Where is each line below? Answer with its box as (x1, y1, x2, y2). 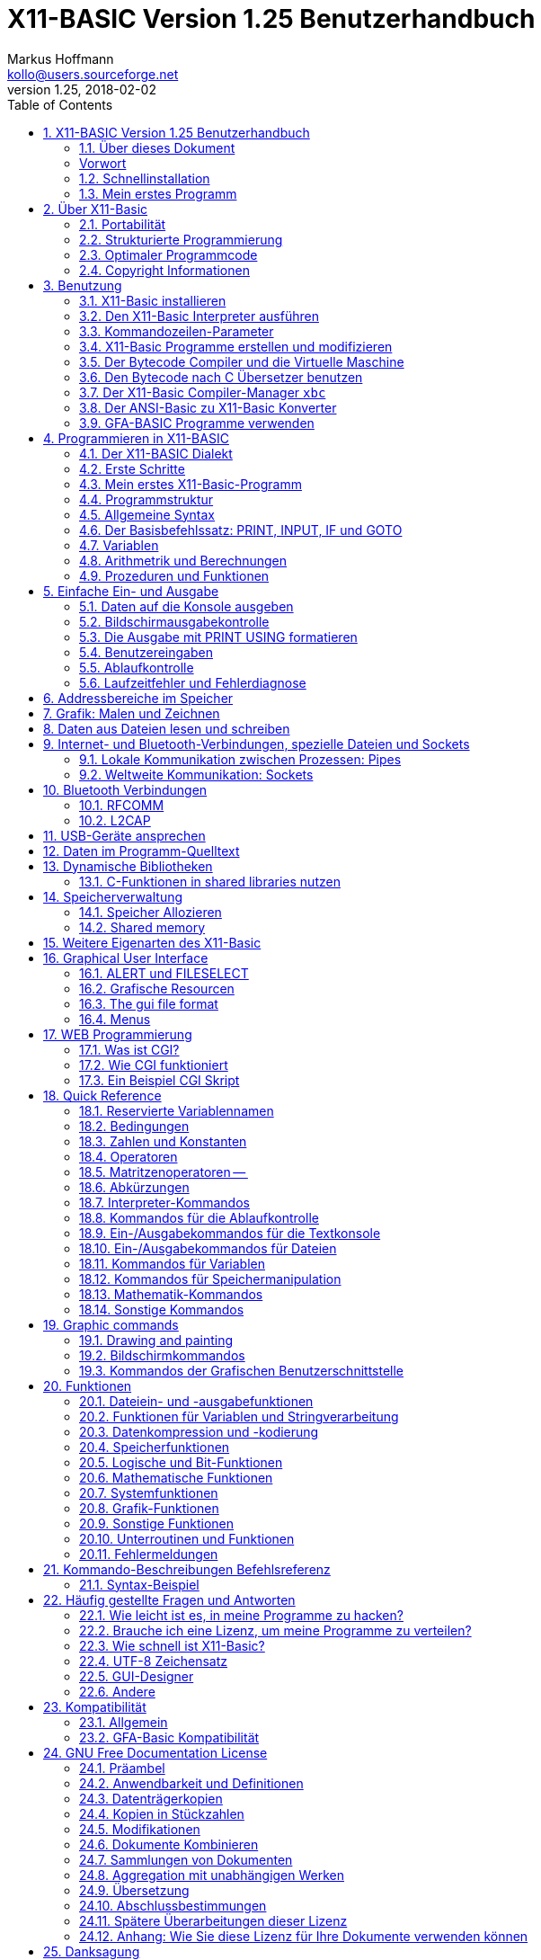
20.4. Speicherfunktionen (79, 1439, 230, 1455)
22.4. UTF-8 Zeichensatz (79, 1653, 228, 1669)
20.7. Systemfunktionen (79, 1484, 218, 1501)
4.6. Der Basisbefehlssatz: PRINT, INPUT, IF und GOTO (79, 521, 403, 538)
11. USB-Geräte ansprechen (43, 827, 206, 843)
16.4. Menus (79, 1011, 151, 1027)
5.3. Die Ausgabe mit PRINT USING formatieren (79, 628, 358, 645)
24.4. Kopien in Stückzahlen (79, 1805, 244, 1822)
